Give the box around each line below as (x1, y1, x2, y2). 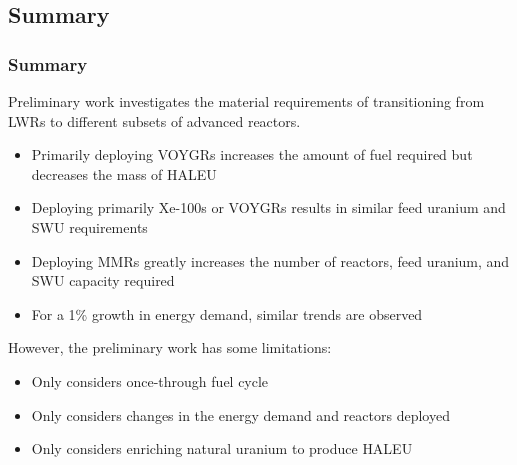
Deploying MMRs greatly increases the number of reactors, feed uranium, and (31, 250, 510, 271)
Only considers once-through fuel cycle (31, 370, 269, 391)
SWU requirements (31, 216, 148, 237)
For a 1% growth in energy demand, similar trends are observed (31, 303, 423, 324)
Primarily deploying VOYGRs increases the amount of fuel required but (31, 144, 473, 165)
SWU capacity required (31, 270, 175, 291)
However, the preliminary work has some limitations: (8, 337, 332, 358)
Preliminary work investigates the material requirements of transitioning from (8, 91, 485, 111)
